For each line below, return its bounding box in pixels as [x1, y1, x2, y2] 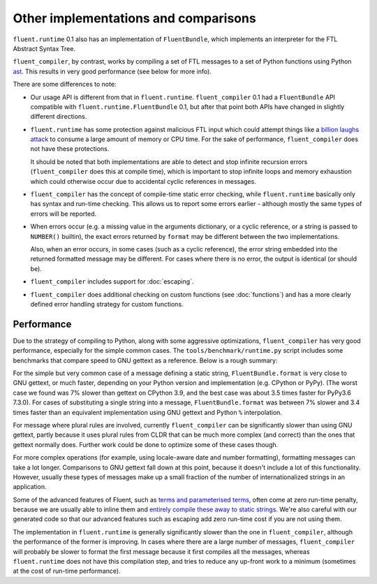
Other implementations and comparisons [13, 10, 256, 26]
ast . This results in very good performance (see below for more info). [13, 67, 212, 75]
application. [13, 483, 47, 491]
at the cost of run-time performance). [13, 567, 121, 576]
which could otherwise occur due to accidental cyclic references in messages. [30, 177, 256, 185]
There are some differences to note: [13, 80, 117, 89]
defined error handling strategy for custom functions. [30, 300, 184, 308]
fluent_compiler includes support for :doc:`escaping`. [30, 277, 194, 286]
